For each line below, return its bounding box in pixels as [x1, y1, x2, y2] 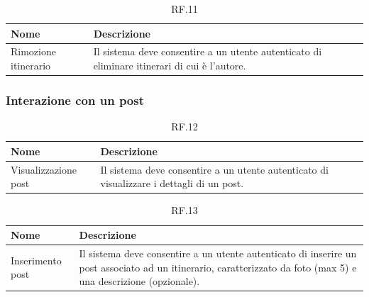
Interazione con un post [6, 91, 145, 109]
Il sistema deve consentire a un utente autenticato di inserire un [79, 245, 357, 260]
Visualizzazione [11, 162, 77, 176]
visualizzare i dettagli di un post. [100, 176, 244, 191]
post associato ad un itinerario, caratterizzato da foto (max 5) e [79, 259, 357, 274]
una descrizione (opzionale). [79, 274, 200, 288]
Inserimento [11, 252, 62, 267]
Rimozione [11, 44, 56, 59]
